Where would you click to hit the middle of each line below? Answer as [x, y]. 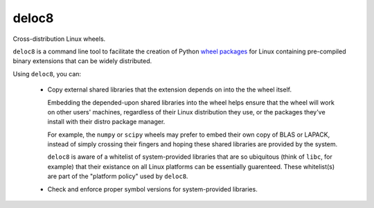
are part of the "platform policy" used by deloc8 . [118, 176]
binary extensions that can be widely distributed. [82, 61]
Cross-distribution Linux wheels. [59, 39]
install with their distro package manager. [106, 122]
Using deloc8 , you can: [47, 73]
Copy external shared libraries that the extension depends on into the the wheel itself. [170, 89]
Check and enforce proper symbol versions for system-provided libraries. [152, 189]
